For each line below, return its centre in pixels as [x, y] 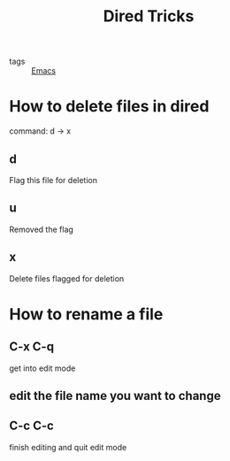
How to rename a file [86, 314]
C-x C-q [32, 347]
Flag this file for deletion [53, 180]
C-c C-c [32, 426]
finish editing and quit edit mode [68, 447]
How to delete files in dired [109, 107]
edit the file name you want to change [115, 396]
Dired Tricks [149, 16]
